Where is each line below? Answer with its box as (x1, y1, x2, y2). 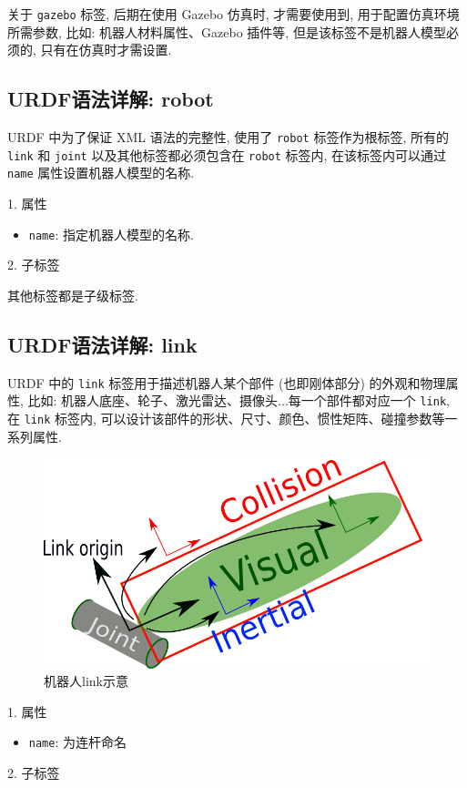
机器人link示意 (44, 671, 128, 691)
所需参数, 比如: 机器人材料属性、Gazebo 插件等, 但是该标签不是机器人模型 (7, 22, 446, 41)
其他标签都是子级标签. (7, 285, 138, 304)
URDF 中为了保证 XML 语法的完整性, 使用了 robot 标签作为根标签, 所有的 (7, 128, 449, 147)
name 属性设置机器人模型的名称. (7, 163, 195, 182)
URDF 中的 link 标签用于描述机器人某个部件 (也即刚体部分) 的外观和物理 (7, 373, 446, 392)
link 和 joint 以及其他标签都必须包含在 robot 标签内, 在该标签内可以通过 (7, 145, 447, 164)
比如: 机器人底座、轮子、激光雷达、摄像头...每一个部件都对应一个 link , (27, 391, 450, 410)
